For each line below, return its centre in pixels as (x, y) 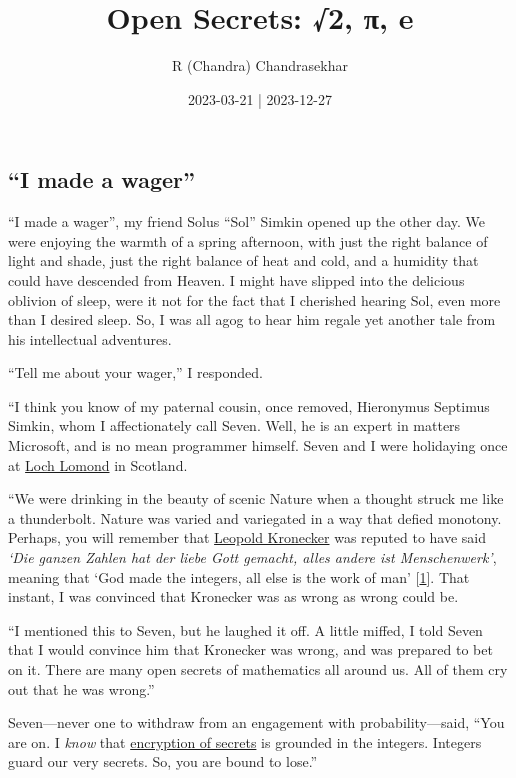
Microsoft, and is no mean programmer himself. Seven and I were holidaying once (258, 445)
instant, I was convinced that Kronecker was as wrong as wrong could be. (233, 596)
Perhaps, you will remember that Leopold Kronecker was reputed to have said (247, 537)
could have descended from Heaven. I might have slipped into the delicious (236, 279)
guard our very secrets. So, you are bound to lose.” (163, 761)
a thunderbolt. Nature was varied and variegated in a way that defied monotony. (255, 517)
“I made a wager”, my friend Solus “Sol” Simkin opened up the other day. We (246, 221)
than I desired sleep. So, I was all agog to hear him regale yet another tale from (252, 319)
